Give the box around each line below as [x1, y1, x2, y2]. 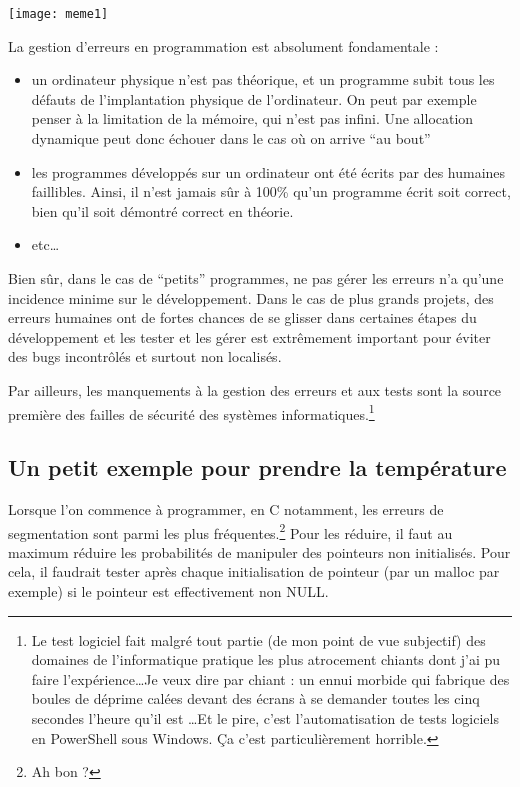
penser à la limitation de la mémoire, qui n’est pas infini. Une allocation [31, 108, 474, 129]
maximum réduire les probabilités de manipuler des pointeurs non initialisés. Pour [8, 541, 511, 562]
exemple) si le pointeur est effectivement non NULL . [8, 581, 329, 602]
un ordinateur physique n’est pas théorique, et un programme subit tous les [31, 69, 495, 90]
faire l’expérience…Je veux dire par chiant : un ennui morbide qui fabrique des [31, 668, 510, 689]
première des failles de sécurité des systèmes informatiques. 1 [8, 400, 375, 424]
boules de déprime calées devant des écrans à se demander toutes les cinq [31, 688, 480, 709]
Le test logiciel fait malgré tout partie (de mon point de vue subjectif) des [31, 629, 486, 650]
